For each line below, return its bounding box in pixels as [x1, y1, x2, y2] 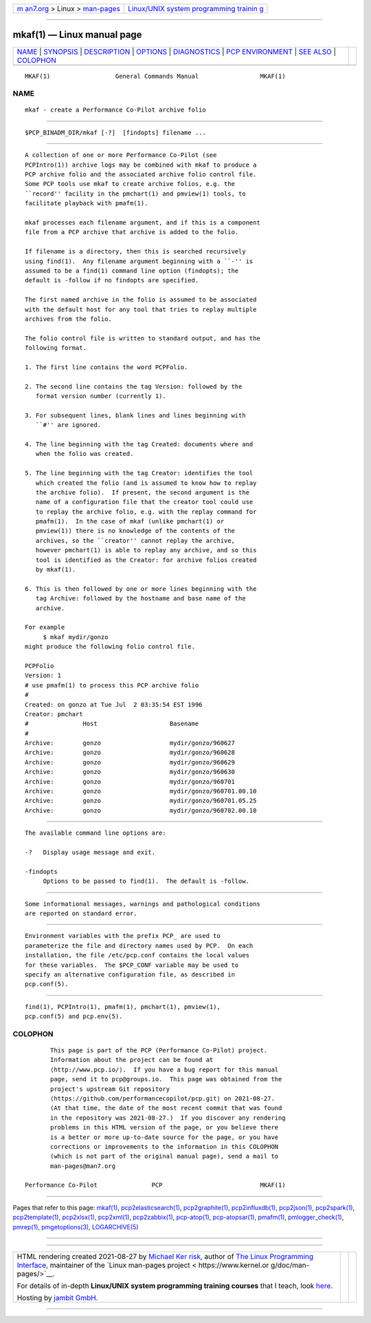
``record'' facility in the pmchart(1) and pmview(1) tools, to [25, 189, 247, 198]
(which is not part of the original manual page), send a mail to [50, 1152, 279, 1160]
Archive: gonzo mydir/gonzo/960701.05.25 [25, 797, 257, 805]
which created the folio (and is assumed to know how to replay [35, 479, 257, 487]
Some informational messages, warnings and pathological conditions [25, 899, 260, 908]
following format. [25, 344, 87, 352]
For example [25, 623, 65, 632]
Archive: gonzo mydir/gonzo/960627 [25, 739, 235, 747]
